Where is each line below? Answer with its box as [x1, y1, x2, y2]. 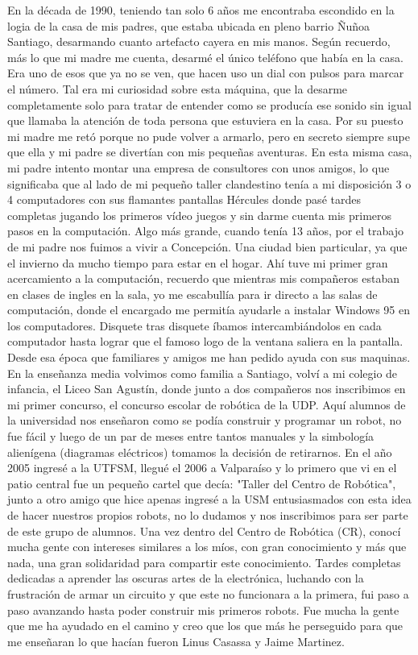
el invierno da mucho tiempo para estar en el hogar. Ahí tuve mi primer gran [7, 254, 388, 271]
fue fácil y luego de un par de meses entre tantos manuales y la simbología [7, 428, 375, 445]
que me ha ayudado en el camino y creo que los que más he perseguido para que [7, 617, 404, 634]
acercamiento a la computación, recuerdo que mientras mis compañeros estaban [7, 270, 399, 287]
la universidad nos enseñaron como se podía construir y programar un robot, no [7, 412, 402, 429]
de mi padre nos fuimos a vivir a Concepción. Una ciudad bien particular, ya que [7, 238, 408, 255]
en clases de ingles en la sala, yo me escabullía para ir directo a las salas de [7, 285, 378, 302]
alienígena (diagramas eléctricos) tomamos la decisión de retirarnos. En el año [7, 443, 392, 460]
